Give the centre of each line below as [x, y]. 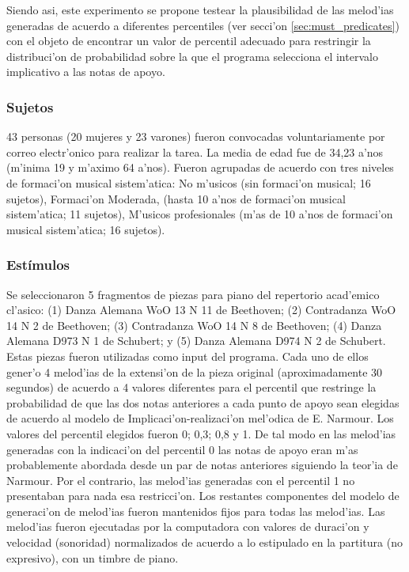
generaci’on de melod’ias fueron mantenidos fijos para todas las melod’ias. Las [196, 511]
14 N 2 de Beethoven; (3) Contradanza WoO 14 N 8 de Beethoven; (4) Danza [194, 325]
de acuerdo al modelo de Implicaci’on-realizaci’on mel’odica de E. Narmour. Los [200, 418]
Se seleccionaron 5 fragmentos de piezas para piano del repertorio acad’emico [193, 294]
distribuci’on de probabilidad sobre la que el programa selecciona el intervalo [192, 56]
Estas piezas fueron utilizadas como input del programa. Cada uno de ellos [187, 356]
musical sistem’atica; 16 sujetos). [86, 229]
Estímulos [38, 265]
